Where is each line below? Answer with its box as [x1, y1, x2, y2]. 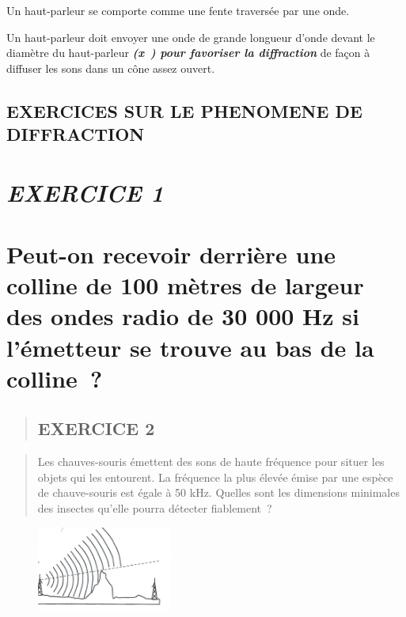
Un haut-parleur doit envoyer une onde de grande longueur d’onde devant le [6, 28, 375, 45]
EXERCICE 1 [6, 176, 164, 209]
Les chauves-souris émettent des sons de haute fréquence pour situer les [37, 453, 385, 470]
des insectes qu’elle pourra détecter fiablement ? [37, 500, 272, 517]
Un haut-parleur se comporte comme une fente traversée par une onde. [6, 2, 350, 18]
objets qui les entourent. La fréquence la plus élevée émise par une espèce [37, 468, 393, 485]
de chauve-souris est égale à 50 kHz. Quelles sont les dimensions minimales [37, 484, 400, 501]
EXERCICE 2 [37, 416, 155, 441]
